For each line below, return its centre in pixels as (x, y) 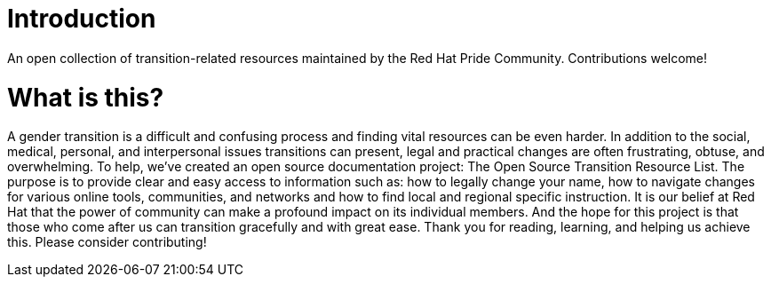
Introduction (82, 19)
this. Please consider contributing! (107, 242)
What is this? (86, 97)
